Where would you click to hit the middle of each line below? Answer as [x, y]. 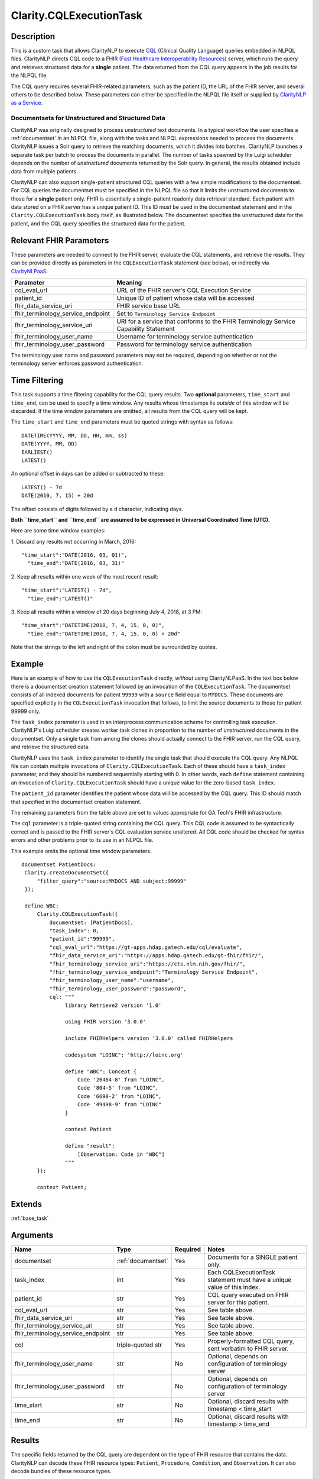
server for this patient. [238, 1302]
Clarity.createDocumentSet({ [67, 873]
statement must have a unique [250, 1280]
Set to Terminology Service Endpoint [166, 314]
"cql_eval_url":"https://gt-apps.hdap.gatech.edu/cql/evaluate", [146, 947]
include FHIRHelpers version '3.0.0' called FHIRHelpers [149, 1039]
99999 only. [26, 711]
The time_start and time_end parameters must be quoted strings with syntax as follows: [122, 422]
